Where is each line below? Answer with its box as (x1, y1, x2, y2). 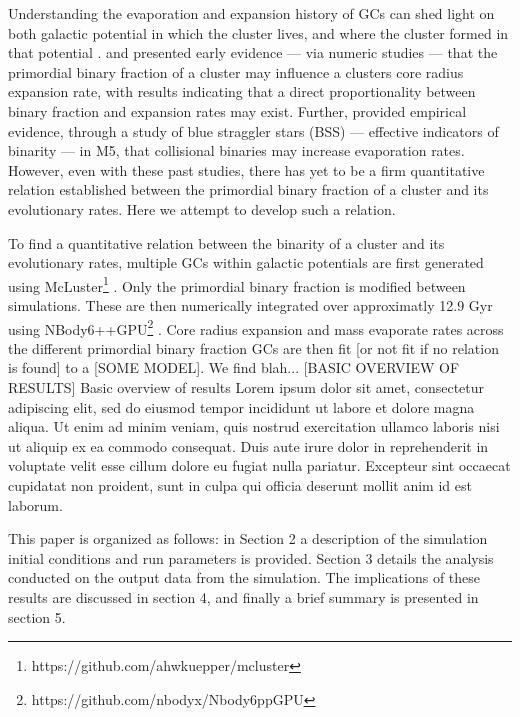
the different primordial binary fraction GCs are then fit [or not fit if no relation (8, 337, 499, 358)
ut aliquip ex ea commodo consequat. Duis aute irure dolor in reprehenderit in (8, 435, 489, 456)
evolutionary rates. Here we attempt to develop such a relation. (8, 198, 396, 219)
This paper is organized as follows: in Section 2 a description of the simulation (8, 528, 488, 549)
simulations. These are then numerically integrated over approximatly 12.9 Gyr (8, 294, 493, 315)
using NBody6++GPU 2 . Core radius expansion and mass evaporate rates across (8, 315, 504, 339)
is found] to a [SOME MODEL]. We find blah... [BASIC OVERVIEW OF (8, 357, 460, 378)
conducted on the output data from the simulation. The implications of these (8, 567, 481, 588)
